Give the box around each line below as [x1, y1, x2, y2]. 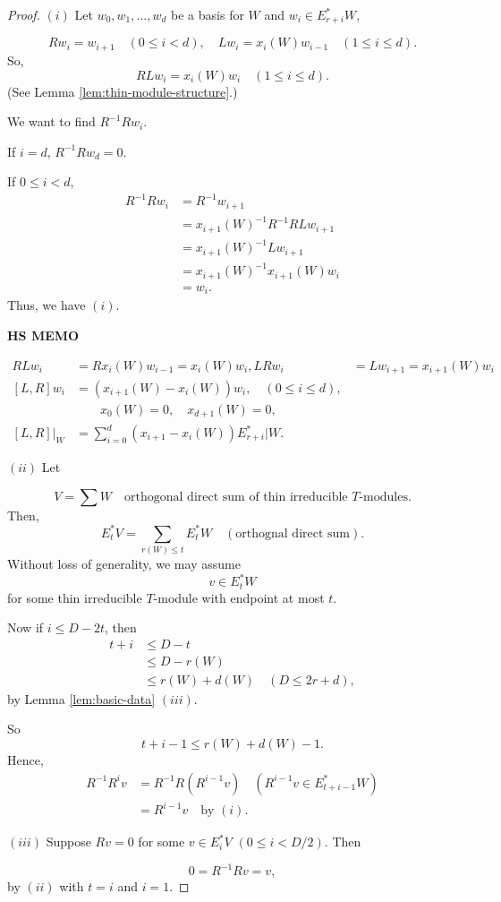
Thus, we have [7, 296, 86, 314]
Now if [7, 618, 44, 637]
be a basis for [171, 5, 244, 23]
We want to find [7, 112, 96, 131]
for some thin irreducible [7, 588, 142, 606]
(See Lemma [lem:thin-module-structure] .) [7, 82, 238, 100]
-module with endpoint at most [153, 588, 325, 606]
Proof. [7, 5, 40, 23]
